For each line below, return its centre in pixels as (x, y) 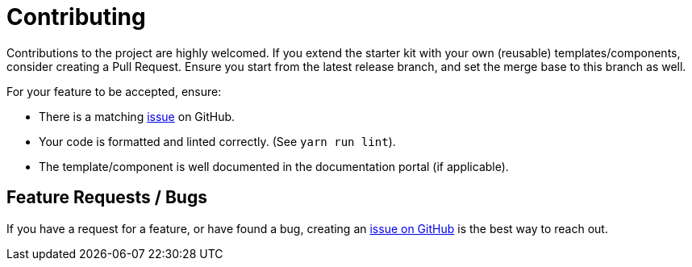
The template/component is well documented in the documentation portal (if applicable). (274, 166)
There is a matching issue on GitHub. (137, 116)
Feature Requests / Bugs (107, 198)
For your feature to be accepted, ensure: (114, 91)
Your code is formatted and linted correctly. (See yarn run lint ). (217, 141)
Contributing (76, 17)
